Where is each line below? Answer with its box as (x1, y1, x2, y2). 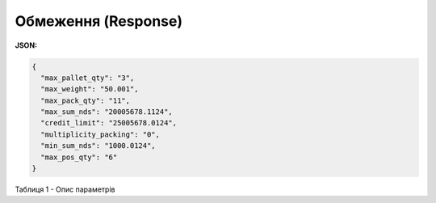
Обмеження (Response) (15, 12, 183, 30)
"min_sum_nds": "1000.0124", (40, 142, 157, 150)
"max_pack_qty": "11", (40, 95, 131, 105)
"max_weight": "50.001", (40, 85, 139, 94)
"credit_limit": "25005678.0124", (40, 118, 178, 128)
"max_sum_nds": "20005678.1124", (40, 108, 173, 116)
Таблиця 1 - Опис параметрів (15, 184, 115, 194)
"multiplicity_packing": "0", (40, 129, 161, 139)
